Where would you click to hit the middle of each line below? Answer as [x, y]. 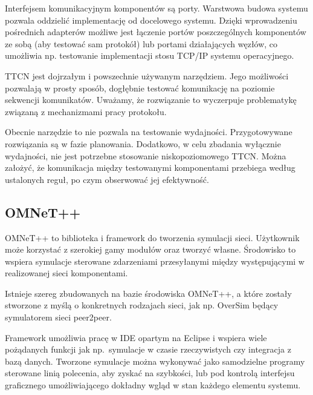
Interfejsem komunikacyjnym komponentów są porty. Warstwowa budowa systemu [156, 8]
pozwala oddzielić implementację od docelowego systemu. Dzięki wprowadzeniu [151, 20]
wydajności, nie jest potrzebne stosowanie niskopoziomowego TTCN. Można [146, 155]
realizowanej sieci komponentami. [66, 273]
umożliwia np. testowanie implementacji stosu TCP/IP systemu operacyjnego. [150, 55]
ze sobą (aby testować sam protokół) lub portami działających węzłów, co [141, 43]
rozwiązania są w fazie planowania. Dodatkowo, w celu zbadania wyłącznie [143, 143]
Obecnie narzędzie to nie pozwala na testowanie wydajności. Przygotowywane [149, 132]
